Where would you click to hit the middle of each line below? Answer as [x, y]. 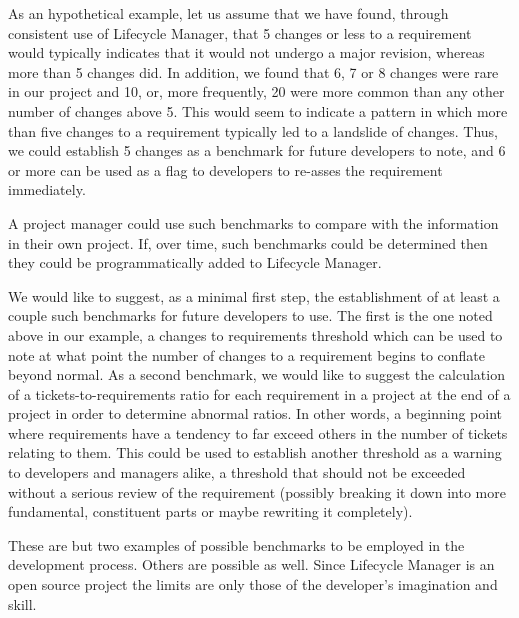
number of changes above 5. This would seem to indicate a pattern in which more [258, 110]
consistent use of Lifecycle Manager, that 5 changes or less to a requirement [240, 32]
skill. [22, 603]
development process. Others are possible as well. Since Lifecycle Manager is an [251, 564]
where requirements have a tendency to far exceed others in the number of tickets [258, 432]
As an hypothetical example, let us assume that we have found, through [228, 13]
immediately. [47, 189]
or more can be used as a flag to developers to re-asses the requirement [225, 169]
